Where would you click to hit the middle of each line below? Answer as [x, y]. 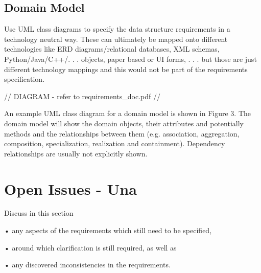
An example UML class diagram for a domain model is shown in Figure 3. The [128, 113]
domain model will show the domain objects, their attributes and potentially [124, 123]
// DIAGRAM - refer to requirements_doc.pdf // [82, 96]
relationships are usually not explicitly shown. [76, 153]
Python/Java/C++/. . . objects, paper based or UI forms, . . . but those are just [130, 59]
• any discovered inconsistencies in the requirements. [87, 265]
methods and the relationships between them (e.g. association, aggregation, [122, 133]
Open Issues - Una [70, 188]
